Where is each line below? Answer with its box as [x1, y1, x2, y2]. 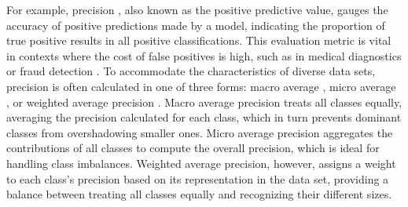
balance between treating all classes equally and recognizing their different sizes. [6, 186, 392, 202]
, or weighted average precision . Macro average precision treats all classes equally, [6, 93, 402, 110]
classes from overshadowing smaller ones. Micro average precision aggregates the [6, 124, 393, 140]
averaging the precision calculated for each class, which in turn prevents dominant [6, 109, 402, 125]
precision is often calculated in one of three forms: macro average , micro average [6, 78, 396, 94]
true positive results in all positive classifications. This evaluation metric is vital [6, 32, 391, 49]
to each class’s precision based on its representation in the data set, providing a [6, 170, 389, 187]
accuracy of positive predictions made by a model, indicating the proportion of [6, 16, 385, 33]
